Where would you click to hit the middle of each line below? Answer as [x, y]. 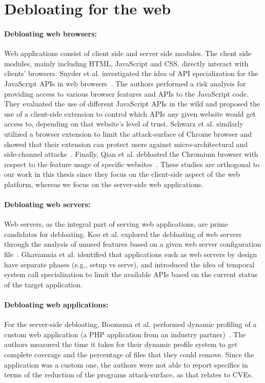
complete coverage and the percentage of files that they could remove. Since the [129, 354]
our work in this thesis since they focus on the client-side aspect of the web [122, 174]
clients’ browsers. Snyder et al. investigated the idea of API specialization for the [131, 73]
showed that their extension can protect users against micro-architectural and [126, 144]
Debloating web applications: [56, 305]
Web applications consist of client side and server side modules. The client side [128, 53]
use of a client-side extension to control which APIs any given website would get [130, 113]
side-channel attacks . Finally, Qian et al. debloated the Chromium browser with [131, 154]
